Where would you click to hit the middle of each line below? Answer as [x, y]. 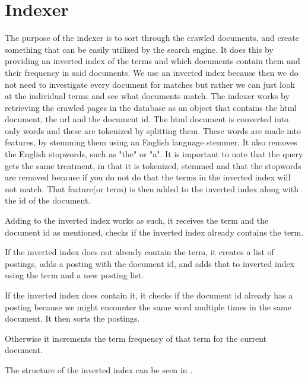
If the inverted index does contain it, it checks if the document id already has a [149, 295]
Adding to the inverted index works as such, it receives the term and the [137, 220]
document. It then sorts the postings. [72, 318]
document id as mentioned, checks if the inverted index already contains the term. [154, 232]
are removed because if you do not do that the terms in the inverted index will [148, 177]
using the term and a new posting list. [74, 275]
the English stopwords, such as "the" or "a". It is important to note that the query [154, 154]
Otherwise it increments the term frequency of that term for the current [136, 338]
